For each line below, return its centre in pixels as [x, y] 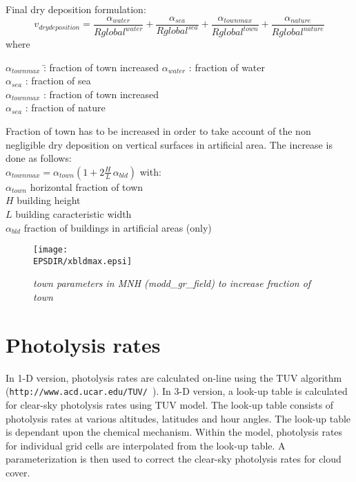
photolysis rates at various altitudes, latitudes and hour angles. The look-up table [178, 418]
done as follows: [39, 158]
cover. [18, 472]
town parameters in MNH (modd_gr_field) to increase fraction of [172, 283]
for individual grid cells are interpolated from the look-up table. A [146, 445]
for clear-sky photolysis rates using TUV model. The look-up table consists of [170, 405]
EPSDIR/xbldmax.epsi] [83, 261]
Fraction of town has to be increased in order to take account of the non [158, 130]
